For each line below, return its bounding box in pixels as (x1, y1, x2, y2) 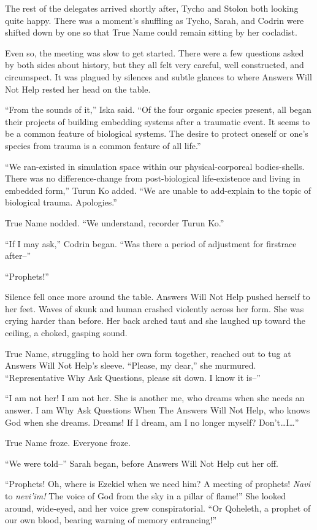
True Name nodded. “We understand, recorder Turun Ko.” (5, 216, 224, 229)
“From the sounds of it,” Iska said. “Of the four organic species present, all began (5, 103, 311, 116)
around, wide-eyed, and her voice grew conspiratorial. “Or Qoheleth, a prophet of (5, 501, 311, 514)
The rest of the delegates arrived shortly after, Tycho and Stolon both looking (5, 2, 299, 14)
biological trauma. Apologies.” (5, 196, 117, 209)
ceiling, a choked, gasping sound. (5, 326, 128, 339)
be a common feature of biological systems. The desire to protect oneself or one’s (5, 127, 308, 140)
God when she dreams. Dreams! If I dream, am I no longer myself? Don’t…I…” (5, 415, 299, 428)
